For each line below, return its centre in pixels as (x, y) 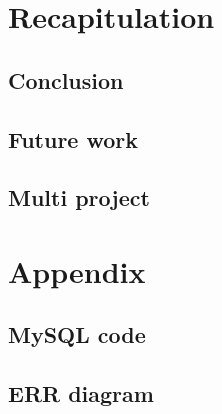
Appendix (77, 270)
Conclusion (66, 79)
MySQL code (77, 334)
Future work (73, 138)
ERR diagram (81, 393)
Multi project (79, 197)
